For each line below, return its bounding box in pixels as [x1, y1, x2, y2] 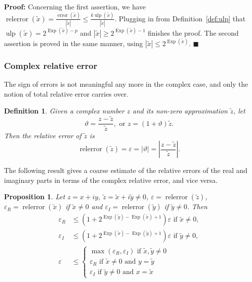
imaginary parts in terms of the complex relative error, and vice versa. [4, 174, 218, 185]
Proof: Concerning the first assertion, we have [4, 1, 146, 11]
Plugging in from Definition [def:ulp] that [119, 13, 246, 23]
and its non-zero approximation [132, 105, 228, 115]
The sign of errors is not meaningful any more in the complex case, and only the [4, 79, 248, 89]
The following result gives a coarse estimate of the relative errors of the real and [4, 165, 248, 175]
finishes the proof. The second [148, 27, 239, 38]
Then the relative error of [4, 130, 82, 140]
